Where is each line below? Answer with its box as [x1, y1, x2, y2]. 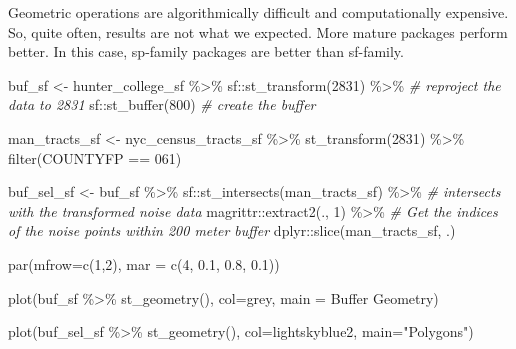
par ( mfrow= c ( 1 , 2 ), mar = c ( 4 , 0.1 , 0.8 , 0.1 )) [8, 253, 280, 274]
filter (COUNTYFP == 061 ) [8, 147, 182, 168]
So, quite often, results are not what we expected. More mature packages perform [8, 21, 508, 42]
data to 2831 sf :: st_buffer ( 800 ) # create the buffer [8, 94, 316, 115]
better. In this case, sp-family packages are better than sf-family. [8, 41, 404, 62]
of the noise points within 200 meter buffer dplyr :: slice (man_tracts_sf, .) [8, 220, 456, 241]
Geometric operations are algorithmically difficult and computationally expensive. [8, 2, 509, 22]
